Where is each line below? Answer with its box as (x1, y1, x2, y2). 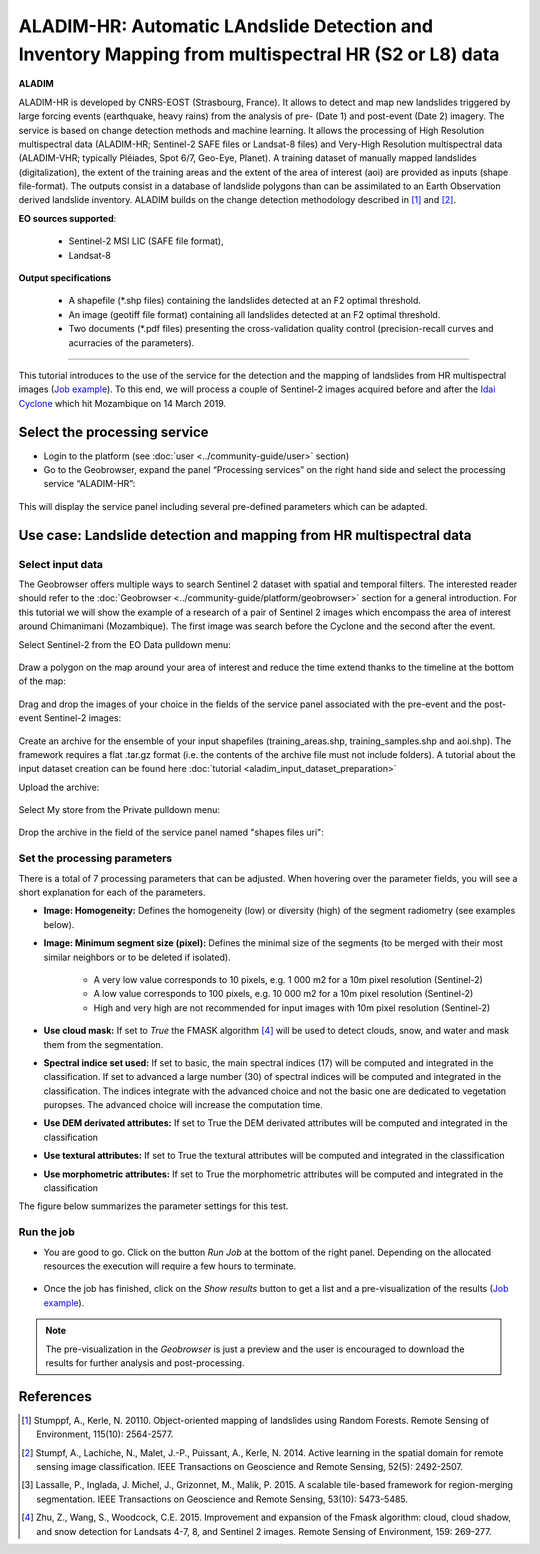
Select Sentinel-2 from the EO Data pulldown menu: (18, 638, 232, 650)
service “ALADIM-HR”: (43, 478, 136, 490)
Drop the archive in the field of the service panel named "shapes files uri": (18, 826, 324, 839)
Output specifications (18, 272, 112, 284)
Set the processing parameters (18, 851, 173, 865)
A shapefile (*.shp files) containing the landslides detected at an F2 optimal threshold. (68, 295, 422, 307)
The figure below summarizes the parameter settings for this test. (18, 1200, 289, 1212)
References (18, 1388, 92, 1405)
